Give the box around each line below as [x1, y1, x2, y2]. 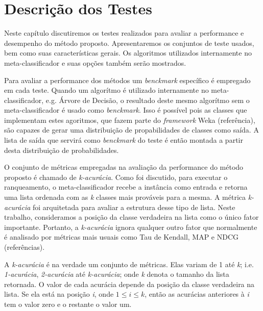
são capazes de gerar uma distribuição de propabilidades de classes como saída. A [4, 124, 259, 135]
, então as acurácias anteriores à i [145, 289, 249, 299]
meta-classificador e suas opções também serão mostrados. [4, 57, 186, 68]
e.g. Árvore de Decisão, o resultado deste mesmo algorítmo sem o [45, 94, 250, 105]
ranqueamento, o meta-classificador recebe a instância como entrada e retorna [4, 182, 248, 192]
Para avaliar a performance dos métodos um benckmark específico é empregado [4, 74, 251, 85]
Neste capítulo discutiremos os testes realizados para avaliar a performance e [4, 28, 244, 38]
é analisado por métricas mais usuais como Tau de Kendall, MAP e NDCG [4, 231, 239, 242]
